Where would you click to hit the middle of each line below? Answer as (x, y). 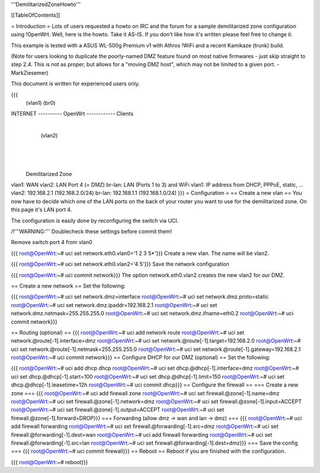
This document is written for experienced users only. (76, 84)
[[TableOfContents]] (36, 15)
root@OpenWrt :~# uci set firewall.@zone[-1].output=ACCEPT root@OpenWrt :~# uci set (118, 410)
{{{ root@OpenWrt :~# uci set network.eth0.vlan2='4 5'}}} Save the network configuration (120, 264)
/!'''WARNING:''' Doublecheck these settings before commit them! (92, 231)
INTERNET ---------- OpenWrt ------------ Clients (72, 114)
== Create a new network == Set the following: (68, 286)
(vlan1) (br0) (41, 103)
